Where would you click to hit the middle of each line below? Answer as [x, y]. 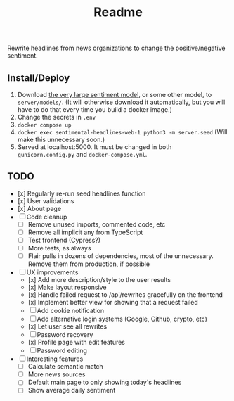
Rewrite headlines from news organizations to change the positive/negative [116, 48]
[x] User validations [46, 200]
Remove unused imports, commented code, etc [97, 224]
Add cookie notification [71, 311]
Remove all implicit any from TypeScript [85, 232]
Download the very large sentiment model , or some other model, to [115, 95]
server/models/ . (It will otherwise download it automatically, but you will [121, 102]
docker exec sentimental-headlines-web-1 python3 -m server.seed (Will [122, 132]
